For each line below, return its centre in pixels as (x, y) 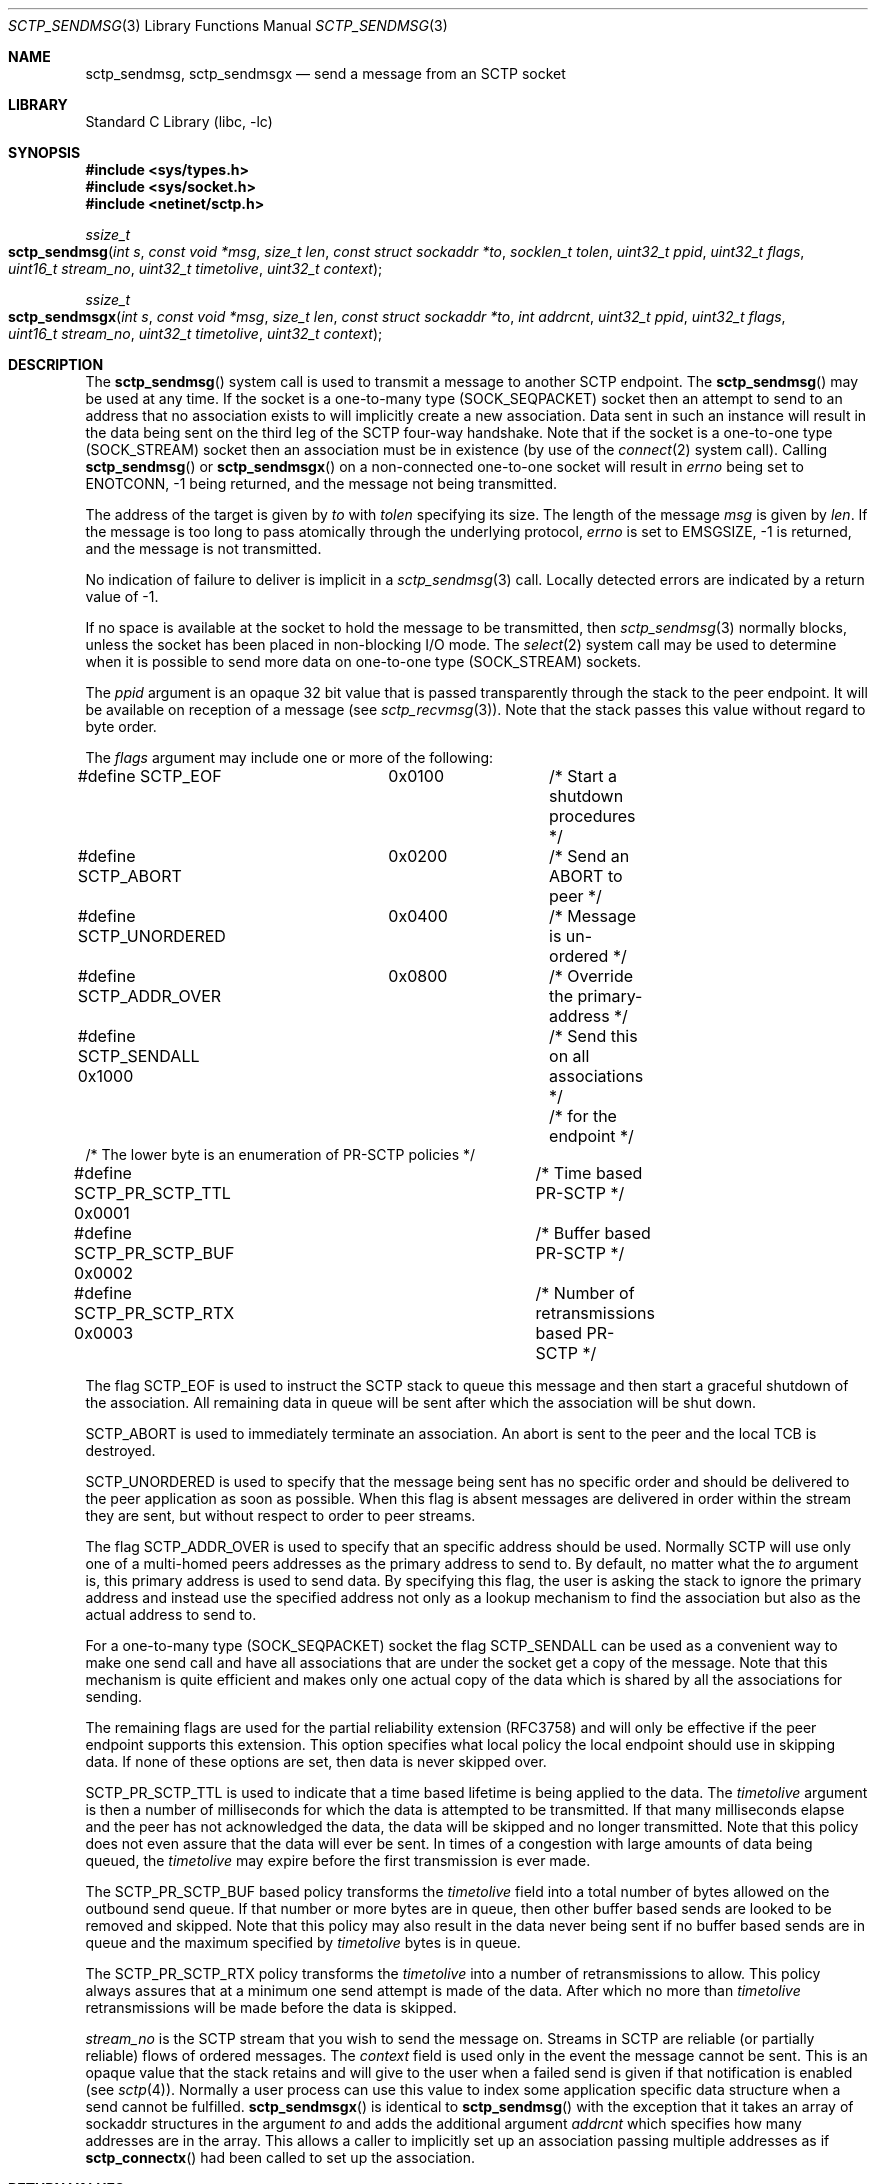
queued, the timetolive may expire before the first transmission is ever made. (338, 1860)
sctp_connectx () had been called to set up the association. (280, 2157)
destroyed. (120, 1450)
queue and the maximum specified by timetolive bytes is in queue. (303, 1942)
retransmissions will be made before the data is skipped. (271, 2007)
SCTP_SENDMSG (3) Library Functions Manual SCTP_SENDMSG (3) (228, 25)
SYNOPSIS (44, 152)
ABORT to (586, 876)
